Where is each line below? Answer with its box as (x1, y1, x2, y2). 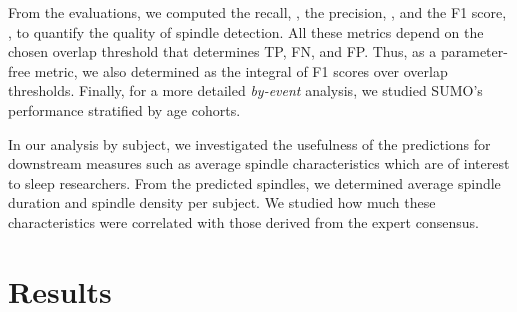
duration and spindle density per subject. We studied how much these (8, 192, 436, 213)
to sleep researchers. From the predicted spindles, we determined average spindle (8, 172, 501, 193)
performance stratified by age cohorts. (8, 99, 241, 120)
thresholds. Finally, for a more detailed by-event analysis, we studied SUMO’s (8, 80, 483, 101)
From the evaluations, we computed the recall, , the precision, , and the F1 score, (8, 2, 507, 22)
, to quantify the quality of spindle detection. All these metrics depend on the (8, 21, 484, 42)
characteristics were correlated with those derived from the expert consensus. (8, 211, 479, 232)
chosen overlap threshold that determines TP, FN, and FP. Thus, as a (8, 41, 437, 62)
